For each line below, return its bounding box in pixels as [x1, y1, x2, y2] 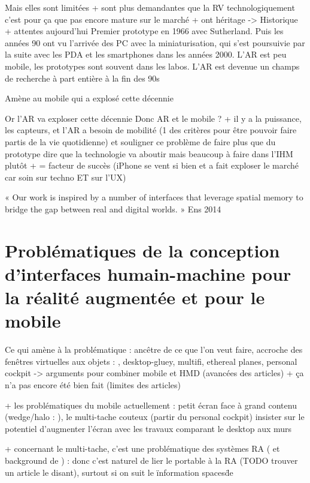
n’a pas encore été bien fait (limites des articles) [5, 378, 181, 391]
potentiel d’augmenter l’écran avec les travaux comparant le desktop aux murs [5, 422, 292, 434]
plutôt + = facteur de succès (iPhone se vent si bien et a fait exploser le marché [5, 159, 299, 172]
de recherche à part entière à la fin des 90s [5, 71, 160, 84]
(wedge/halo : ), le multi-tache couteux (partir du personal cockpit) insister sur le [5, 410, 305, 423]
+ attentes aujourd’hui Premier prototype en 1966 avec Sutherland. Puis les [5, 25, 284, 37]
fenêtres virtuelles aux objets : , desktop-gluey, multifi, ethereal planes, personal [5, 355, 297, 367]
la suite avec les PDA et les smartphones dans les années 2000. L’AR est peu [5, 48, 287, 61]
